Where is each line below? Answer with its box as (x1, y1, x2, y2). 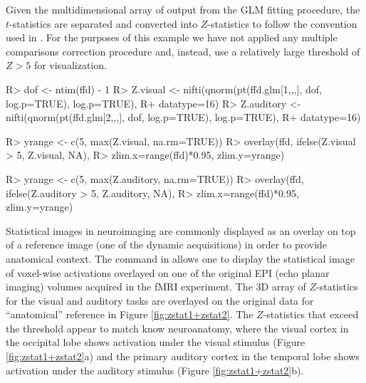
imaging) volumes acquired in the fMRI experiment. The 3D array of (6, 279, 306, 294)
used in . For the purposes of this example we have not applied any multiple (6, 30, 338, 45)
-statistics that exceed (263, 307, 359, 322)
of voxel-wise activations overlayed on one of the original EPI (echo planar (6, 265, 330, 280)
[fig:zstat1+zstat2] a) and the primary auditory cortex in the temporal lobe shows (6, 349, 360, 364)
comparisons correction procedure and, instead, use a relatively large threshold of (6, 43, 360, 58)
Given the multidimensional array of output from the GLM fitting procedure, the (6, 2, 360, 16)
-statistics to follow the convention (207, 16, 357, 31)
